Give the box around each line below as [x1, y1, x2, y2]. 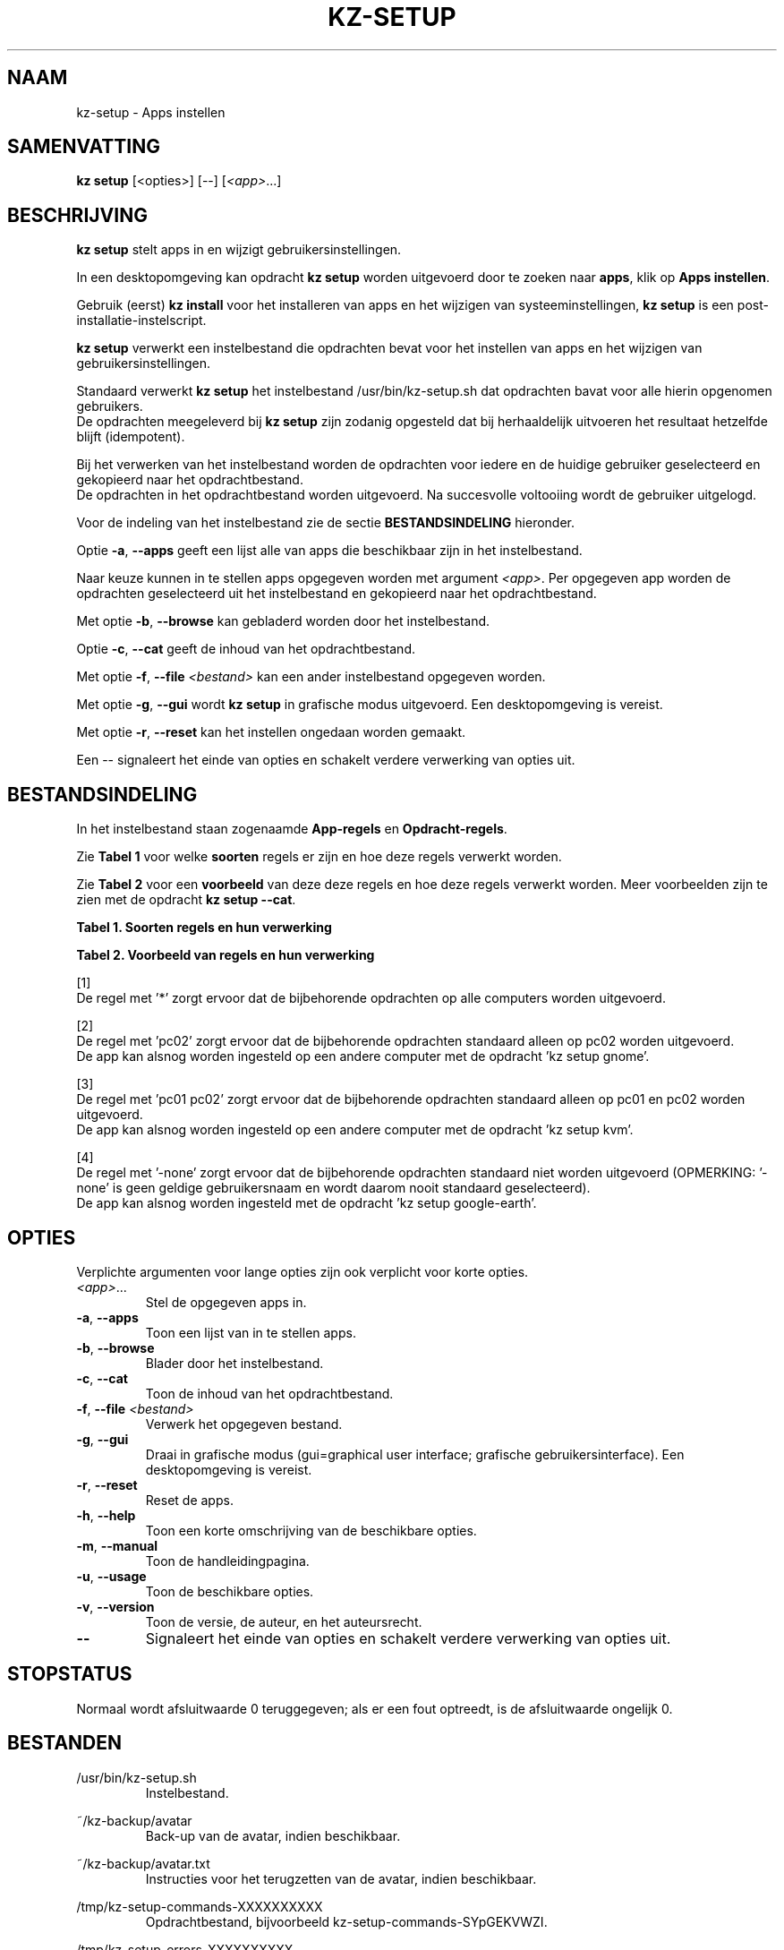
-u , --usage [76, 1568, 147, 1584]
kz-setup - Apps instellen [76, 104, 226, 120]
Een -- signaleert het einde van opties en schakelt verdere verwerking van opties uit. [76, 752, 575, 768]
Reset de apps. [145, 1492, 234, 1508]
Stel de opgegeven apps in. [145, 1294, 307, 1310]
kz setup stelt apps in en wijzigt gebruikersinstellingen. [76, 242, 402, 258]
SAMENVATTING [7, 135, 160, 158]
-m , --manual [76, 1537, 158, 1553]
